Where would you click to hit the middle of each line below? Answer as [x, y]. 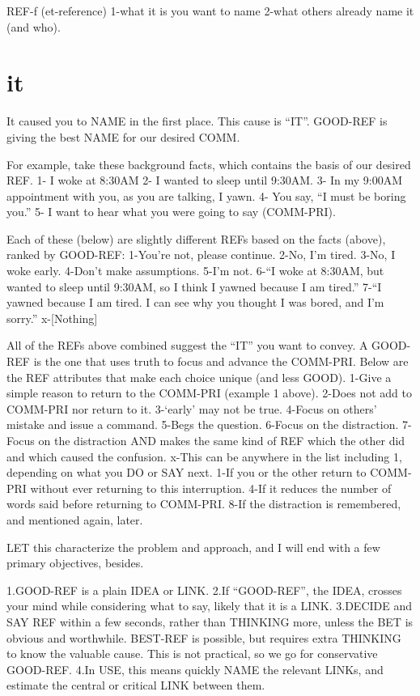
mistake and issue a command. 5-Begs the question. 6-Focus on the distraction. [203, 424]
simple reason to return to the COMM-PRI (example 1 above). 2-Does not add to [210, 393]
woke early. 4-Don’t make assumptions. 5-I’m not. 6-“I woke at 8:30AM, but [195, 271]
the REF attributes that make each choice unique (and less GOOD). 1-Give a [199, 377]
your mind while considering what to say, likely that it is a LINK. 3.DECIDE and [210, 606]
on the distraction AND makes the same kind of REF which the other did [222, 440]
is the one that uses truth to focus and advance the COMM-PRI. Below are [221, 361]
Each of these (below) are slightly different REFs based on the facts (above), [196, 238]
